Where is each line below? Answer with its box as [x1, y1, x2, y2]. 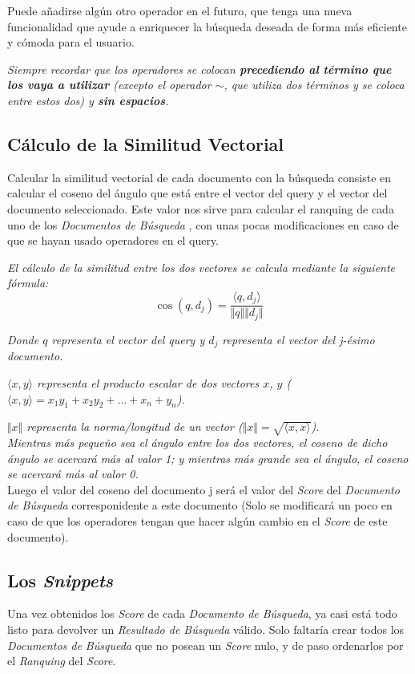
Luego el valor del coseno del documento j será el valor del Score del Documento [7, 481, 400, 497]
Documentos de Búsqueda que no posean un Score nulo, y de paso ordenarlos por [7, 636, 404, 653]
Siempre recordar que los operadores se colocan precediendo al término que [7, 60, 392, 77]
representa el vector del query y [51, 331, 205, 347]
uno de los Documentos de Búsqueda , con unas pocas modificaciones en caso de [7, 216, 399, 233]
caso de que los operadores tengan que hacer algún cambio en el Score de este [7, 513, 388, 530]
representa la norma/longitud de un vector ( [26, 418, 243, 435]
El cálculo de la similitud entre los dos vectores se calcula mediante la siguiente [7, 258, 396, 275]
